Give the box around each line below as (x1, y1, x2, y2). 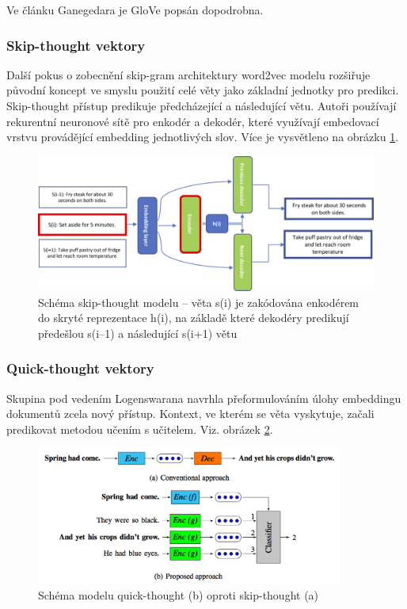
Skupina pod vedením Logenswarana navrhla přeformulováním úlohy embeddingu (6, 389, 401, 406)
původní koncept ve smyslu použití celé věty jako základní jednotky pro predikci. (6, 82, 399, 98)
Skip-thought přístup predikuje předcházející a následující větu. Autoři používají (6, 98, 397, 113)
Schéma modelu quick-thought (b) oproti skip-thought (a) (38, 587, 319, 603)
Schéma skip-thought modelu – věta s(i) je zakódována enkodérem (38, 293, 359, 310)
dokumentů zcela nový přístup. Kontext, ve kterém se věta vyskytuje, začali (6, 405, 375, 422)
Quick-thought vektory (6, 358, 154, 378)
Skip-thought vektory (6, 35, 146, 55)
